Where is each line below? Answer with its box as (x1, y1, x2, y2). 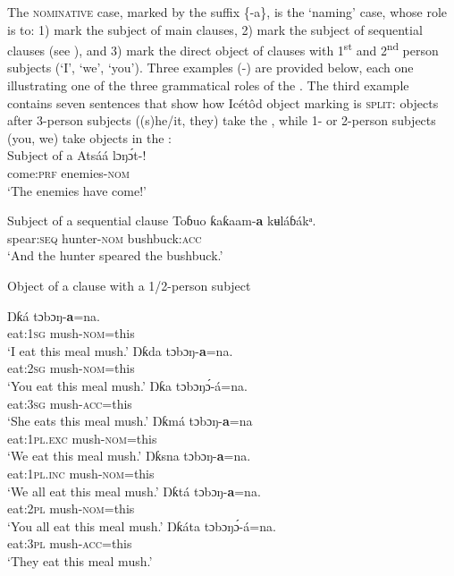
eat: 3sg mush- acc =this (7, 394, 132, 412)
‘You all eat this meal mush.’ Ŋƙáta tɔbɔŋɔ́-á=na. (7, 516, 276, 535)
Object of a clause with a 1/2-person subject (7, 275, 251, 294)
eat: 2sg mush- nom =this (7, 359, 135, 377)
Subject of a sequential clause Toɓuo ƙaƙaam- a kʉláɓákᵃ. (7, 211, 316, 230)
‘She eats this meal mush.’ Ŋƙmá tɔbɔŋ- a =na (7, 411, 253, 430)
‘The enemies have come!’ (7, 181, 147, 199)
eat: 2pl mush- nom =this (7, 499, 135, 518)
